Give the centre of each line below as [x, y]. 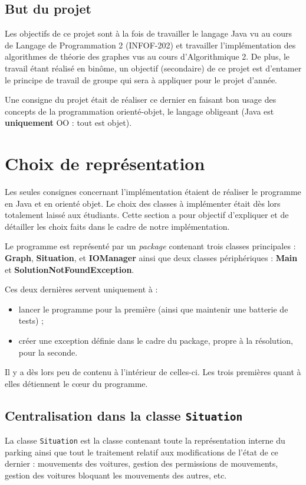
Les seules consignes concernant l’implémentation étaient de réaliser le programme [153, 192]
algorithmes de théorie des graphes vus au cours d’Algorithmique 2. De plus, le [147, 56]
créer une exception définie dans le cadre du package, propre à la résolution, [156, 341]
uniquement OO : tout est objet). [68, 123]
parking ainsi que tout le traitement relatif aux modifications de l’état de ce [142, 452]
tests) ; [31, 320]
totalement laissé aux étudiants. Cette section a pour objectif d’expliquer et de [147, 215]
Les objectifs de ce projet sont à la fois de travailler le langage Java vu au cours [148, 33]
